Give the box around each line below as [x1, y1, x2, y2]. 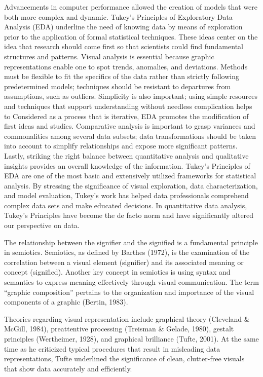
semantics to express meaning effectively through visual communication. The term [4, 277, 259, 287]
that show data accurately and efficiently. [4, 363, 132, 373]
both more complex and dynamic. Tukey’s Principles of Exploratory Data [4, 11, 233, 22]
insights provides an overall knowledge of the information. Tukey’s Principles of [4, 160, 250, 171]
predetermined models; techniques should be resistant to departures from [4, 81, 231, 91]
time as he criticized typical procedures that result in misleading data [4, 343, 220, 354]
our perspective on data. [4, 220, 80, 231]
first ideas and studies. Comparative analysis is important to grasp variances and [4, 121, 255, 131]
